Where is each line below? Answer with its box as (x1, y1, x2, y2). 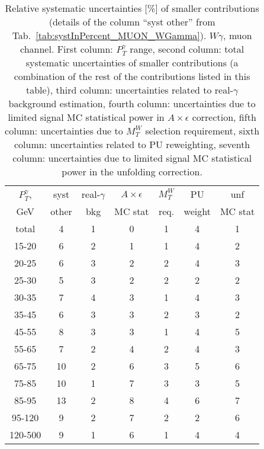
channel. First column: (20, 42, 113, 56)
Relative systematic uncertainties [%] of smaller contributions (5, 1, 259, 15)
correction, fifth (192, 110, 256, 124)
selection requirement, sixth (145, 124, 260, 138)
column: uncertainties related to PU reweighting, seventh (14, 137, 250, 152)
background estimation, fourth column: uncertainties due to (8, 97, 256, 111)
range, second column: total (130, 42, 244, 56)
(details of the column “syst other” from (49, 15, 215, 28)
